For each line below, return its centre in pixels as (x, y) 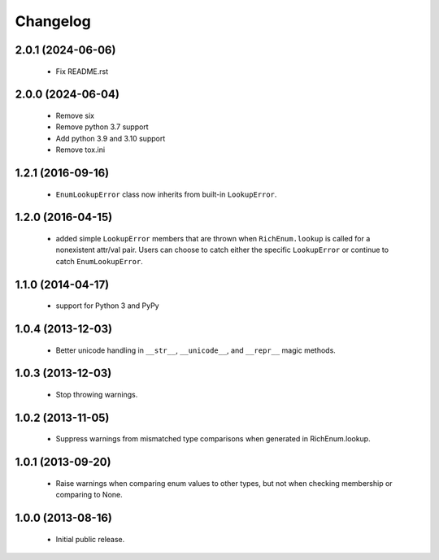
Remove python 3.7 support (102, 127)
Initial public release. (90, 539)
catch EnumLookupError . (100, 261)
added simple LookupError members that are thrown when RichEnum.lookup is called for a (213, 238)
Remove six (75, 115)
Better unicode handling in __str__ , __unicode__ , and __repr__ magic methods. (196, 350)
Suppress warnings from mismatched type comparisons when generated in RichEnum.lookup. (213, 439)
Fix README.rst (82, 71)
